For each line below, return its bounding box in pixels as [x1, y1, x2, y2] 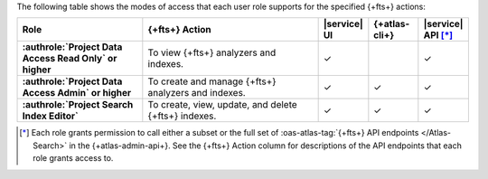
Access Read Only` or [22, 52, 117, 65]
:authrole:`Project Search [22, 99, 134, 111]
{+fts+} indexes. [147, 109, 217, 122]
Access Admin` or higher [22, 87, 132, 99]
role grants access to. [33, 153, 114, 164]
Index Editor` [22, 109, 79, 122]
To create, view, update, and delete [147, 99, 297, 111]
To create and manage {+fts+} [147, 75, 277, 88]
